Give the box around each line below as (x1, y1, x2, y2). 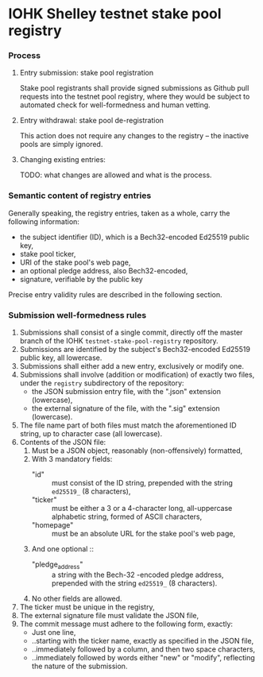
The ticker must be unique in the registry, (19, 602, 155, 612)
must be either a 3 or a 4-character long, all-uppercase (51, 504, 233, 513)
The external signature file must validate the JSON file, (19, 610, 199, 620)
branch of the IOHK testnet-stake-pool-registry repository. (19, 336, 219, 346)
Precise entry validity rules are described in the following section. (8, 289, 222, 299)
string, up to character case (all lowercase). (19, 429, 163, 439)
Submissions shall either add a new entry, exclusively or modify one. (19, 362, 245, 371)
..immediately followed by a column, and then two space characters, (31, 644, 256, 654)
